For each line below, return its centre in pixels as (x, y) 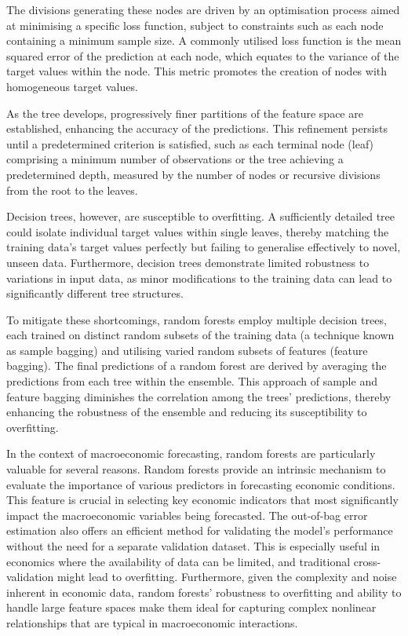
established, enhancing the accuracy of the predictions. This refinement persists (197, 128)
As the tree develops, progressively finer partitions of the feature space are (185, 113)
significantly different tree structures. (95, 293)
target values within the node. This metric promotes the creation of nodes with (197, 71)
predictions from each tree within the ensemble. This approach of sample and (192, 381)
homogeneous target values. (72, 86)
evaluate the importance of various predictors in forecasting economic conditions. (201, 484)
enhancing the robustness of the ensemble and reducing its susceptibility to (187, 412)
